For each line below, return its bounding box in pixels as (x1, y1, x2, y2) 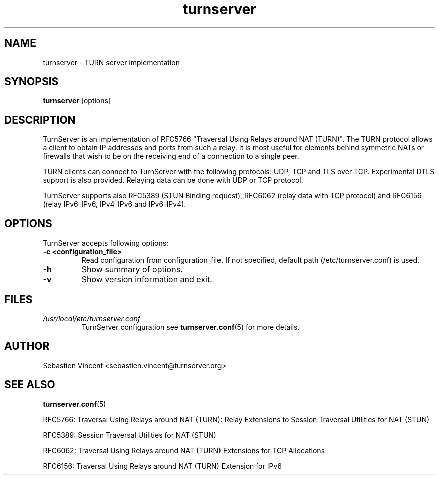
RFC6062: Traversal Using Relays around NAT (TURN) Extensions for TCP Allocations (43, 446, 325, 455)
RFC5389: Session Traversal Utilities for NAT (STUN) (43, 430, 216, 439)
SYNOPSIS (4, 75, 59, 88)
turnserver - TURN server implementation (43, 58, 180, 67)
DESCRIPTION (4, 113, 76, 126)
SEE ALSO (4, 378, 55, 391)
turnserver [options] (43, 96, 111, 105)
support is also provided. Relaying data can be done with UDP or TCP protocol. (43, 176, 303, 185)
